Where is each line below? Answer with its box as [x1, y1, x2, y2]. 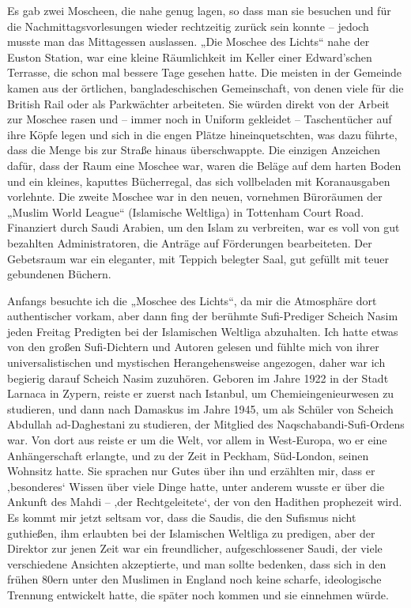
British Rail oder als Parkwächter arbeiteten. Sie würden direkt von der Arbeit [7, 95, 390, 111]
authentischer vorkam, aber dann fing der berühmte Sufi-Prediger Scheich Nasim [7, 308, 398, 324]
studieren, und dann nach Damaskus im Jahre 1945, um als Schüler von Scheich [7, 400, 394, 417]
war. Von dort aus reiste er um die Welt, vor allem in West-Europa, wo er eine [7, 432, 387, 448]
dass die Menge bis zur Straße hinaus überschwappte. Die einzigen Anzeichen [7, 142, 381, 158]
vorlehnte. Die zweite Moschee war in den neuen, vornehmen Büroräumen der [7, 188, 383, 205]
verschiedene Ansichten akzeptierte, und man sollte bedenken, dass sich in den [7, 555, 386, 572]
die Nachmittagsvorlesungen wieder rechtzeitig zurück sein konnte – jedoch [7, 17, 369, 34]
